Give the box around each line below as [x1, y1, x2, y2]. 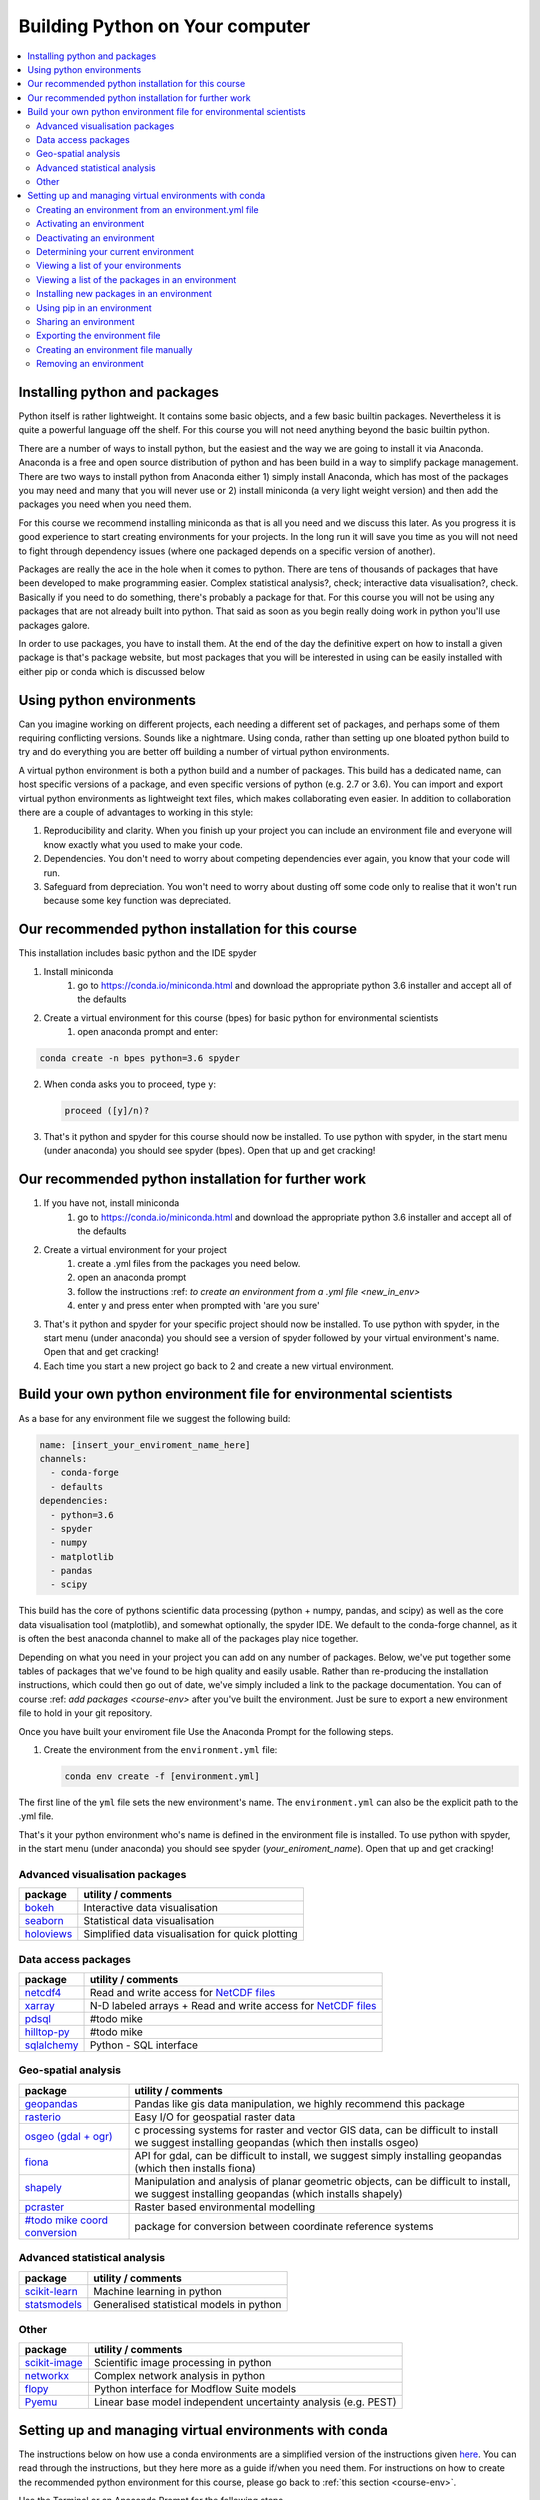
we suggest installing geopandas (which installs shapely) [134, 2186, 404, 2200]
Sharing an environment [36, 315, 135, 327]
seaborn [24, 1914, 64, 1928]
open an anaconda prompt [77, 1271, 187, 1284]
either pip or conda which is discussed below [18, 665, 205, 677]
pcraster [24, 2200, 65, 2214]
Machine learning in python [93, 2284, 222, 2298]
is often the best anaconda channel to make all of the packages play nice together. [18, 1633, 359, 1645]
